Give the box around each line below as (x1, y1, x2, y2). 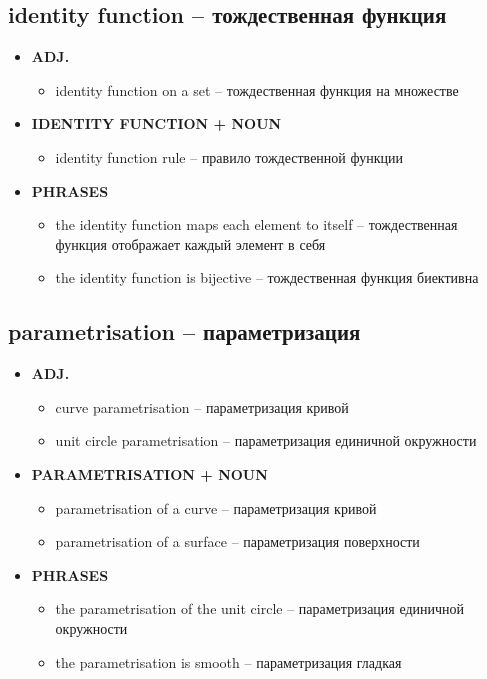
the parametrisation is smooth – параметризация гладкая (55, 651, 402, 672)
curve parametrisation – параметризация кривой (55, 396, 349, 417)
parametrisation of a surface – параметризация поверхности (55, 531, 420, 552)
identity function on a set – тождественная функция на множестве (55, 79, 459, 100)
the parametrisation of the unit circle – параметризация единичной (55, 598, 465, 619)
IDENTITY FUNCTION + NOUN (31, 113, 282, 134)
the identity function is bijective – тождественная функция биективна (55, 267, 479, 288)
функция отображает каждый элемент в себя (55, 233, 326, 254)
